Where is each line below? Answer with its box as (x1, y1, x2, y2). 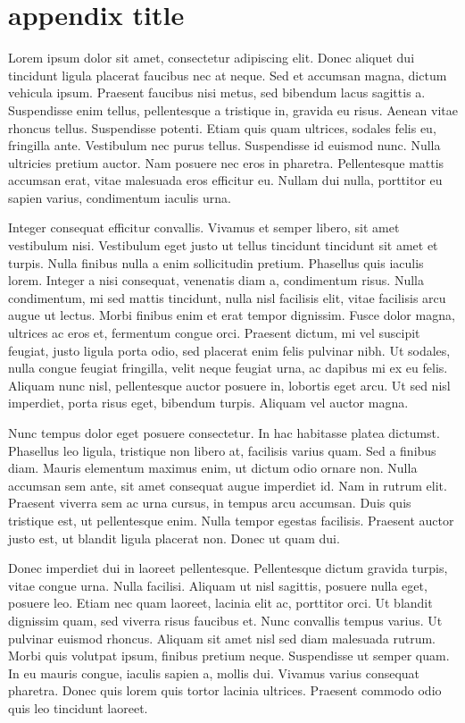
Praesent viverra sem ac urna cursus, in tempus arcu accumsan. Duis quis (8, 493, 411, 512)
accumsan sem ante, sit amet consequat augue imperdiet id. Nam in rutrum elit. (8, 475, 447, 494)
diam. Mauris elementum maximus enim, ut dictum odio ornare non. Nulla (8, 458, 418, 477)
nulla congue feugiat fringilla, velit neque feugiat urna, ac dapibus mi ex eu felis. (8, 358, 448, 377)
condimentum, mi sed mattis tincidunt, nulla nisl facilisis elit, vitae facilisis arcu (8, 288, 446, 307)
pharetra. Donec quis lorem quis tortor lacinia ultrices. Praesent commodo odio (8, 681, 442, 700)
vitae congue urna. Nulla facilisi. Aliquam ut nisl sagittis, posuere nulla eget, (8, 576, 428, 594)
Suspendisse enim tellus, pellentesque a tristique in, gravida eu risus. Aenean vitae (8, 100, 458, 119)
